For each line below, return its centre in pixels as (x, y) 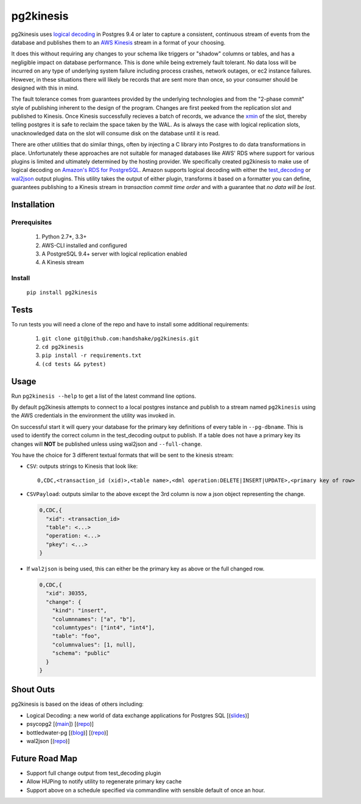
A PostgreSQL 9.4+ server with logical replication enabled (114, 254)
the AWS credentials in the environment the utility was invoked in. (93, 415)
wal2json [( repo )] (48, 741)
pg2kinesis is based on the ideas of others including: (78, 704)
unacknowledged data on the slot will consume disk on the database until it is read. (116, 133)
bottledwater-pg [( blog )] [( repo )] (68, 733)
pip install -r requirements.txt (92, 356)
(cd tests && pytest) (74, 364)
